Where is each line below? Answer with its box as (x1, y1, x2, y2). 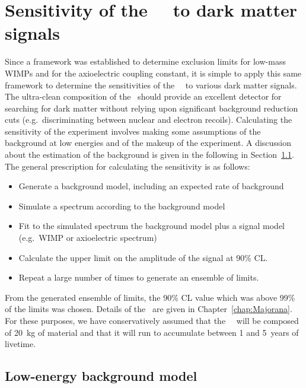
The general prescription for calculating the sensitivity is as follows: (5, 160, 250, 172)
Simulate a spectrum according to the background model (18, 199, 225, 212)
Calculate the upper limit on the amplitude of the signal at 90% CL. (18, 251, 268, 263)
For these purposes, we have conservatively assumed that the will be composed (5, 314, 299, 326)
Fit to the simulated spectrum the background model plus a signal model (18, 220, 285, 232)
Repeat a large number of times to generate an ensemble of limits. (18, 271, 259, 284)
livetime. (5, 338, 36, 350)
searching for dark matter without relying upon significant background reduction (5, 101, 298, 114)
